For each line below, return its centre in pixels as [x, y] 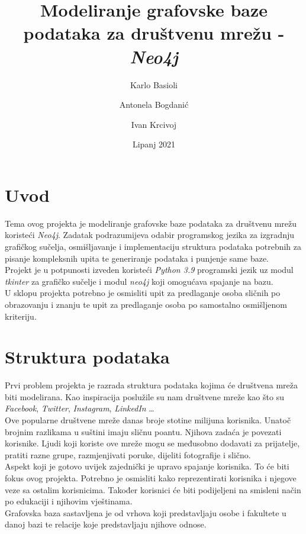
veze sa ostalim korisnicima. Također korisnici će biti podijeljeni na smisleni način [153, 489]
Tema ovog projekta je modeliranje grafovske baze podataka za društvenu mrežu [151, 223]
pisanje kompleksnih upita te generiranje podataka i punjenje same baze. [137, 258]
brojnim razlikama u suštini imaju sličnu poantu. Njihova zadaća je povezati [143, 431]
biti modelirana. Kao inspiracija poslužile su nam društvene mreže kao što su [144, 396]
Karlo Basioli [154, 84]
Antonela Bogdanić [154, 104]
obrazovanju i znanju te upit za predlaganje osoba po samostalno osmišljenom [146, 304]
